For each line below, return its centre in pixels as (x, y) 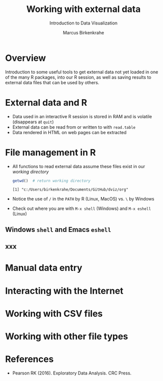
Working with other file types (67, 336)
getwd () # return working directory (51, 181)
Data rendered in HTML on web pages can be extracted (69, 132)
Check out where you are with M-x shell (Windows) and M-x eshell (81, 208)
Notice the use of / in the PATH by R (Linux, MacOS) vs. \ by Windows (83, 199)
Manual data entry (44, 268)
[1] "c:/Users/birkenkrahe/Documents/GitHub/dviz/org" (70, 190)
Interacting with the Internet (64, 291)
